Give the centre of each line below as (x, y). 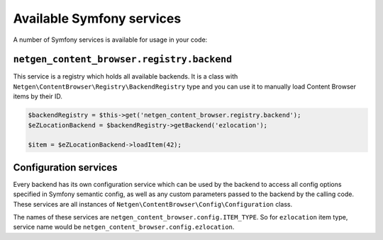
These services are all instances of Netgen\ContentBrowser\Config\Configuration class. (153, 204)
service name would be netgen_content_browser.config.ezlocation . (124, 227)
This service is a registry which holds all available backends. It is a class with (126, 76)
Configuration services (65, 167)
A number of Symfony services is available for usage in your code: (110, 40)
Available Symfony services (97, 18)
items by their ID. (38, 96)
